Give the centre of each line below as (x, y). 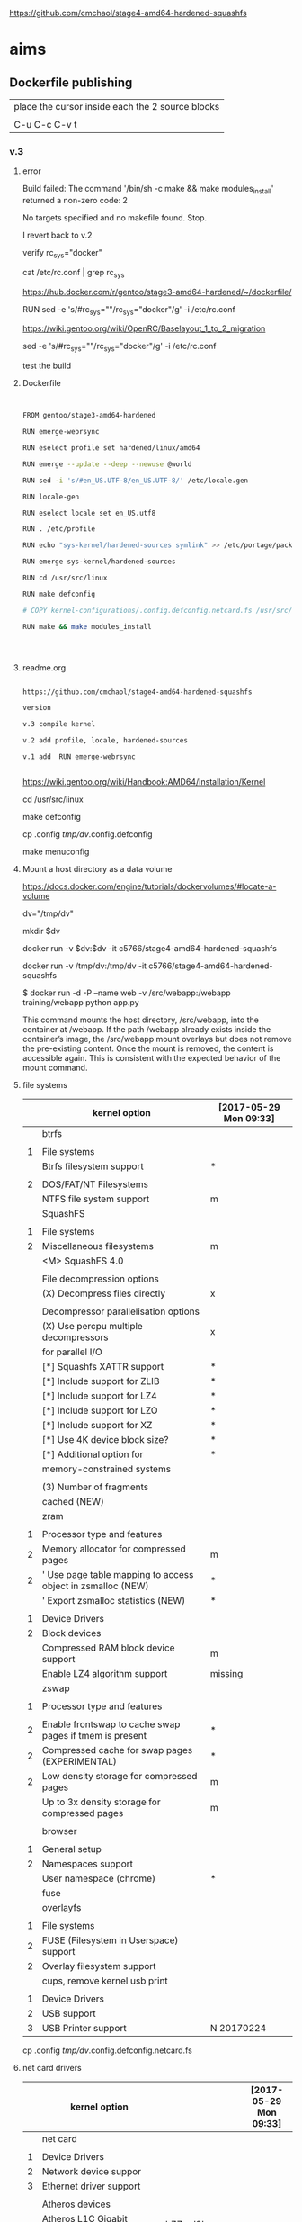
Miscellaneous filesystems (98, 1246)
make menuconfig (56, 851)
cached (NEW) (73, 1501)
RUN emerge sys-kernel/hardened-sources (99, 562)
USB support (69, 2013)
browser (59, 1831)
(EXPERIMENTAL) (79, 1761)
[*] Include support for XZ (97, 1425)
